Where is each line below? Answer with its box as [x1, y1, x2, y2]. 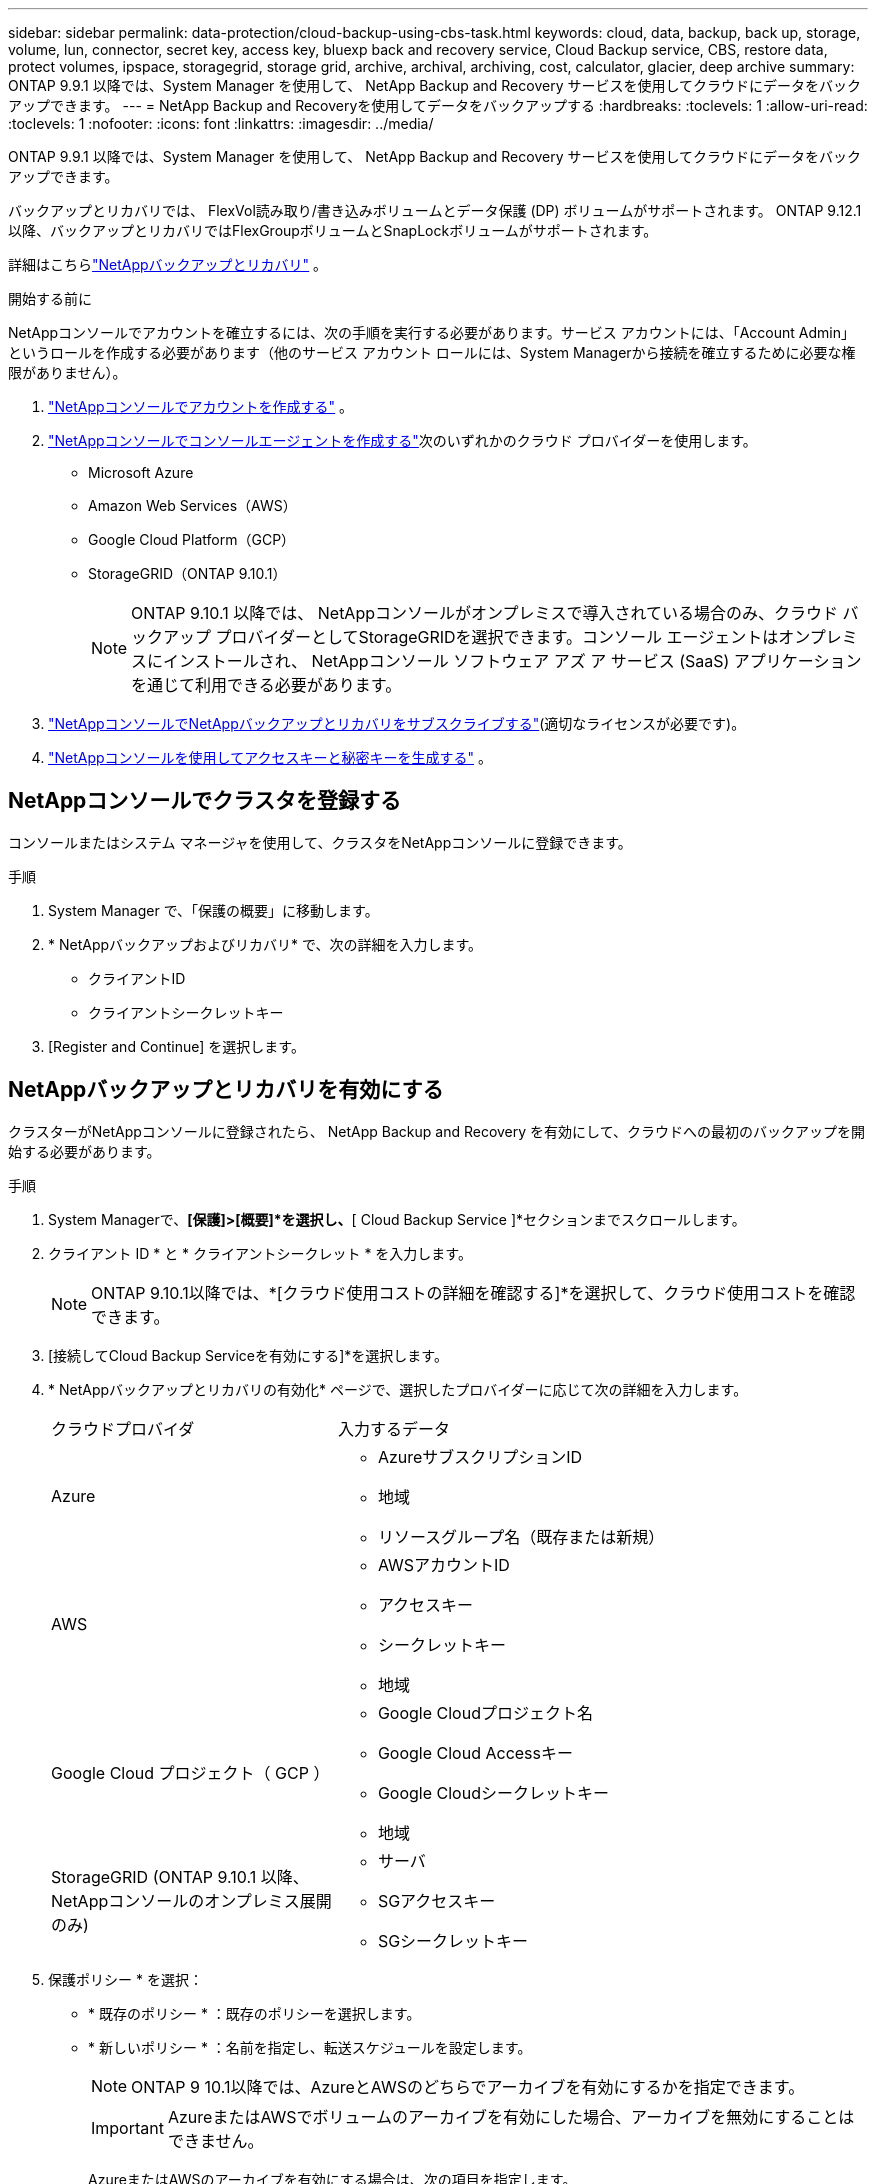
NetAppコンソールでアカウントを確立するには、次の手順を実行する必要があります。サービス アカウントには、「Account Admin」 [8, 324, 855, 341]
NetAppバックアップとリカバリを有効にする [8, 1077, 444, 1103]
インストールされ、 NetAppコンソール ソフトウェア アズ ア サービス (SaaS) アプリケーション [163, 651, 862, 671]
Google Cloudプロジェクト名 [377, 1702, 593, 1723]
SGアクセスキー [377, 1890, 496, 1911]
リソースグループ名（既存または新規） [377, 1526, 665, 1547]
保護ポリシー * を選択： [48, 1970, 203, 1988]
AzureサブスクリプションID [377, 1446, 583, 1467]
